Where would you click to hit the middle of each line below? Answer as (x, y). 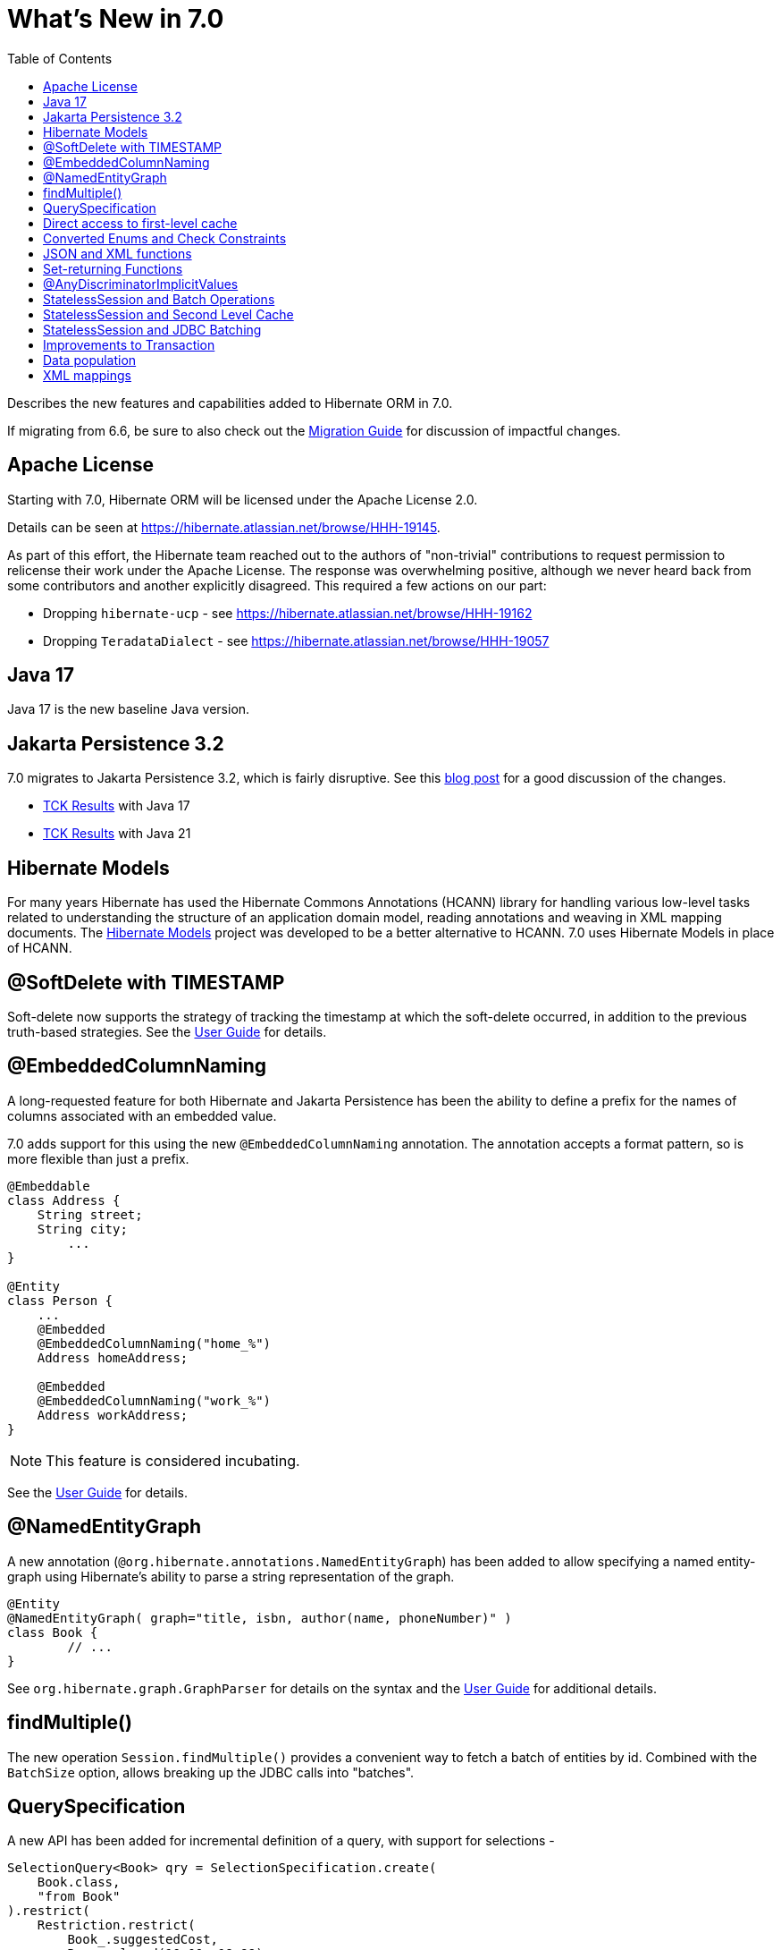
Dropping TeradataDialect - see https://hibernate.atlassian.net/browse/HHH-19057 (296, 640)
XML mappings (87, 375)
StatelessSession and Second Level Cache (168, 314)
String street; (90, 1214)
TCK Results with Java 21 (117, 834)
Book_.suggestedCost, (143, 1940)
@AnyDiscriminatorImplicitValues (141, 284)
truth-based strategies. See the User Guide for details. (167, 1031)
